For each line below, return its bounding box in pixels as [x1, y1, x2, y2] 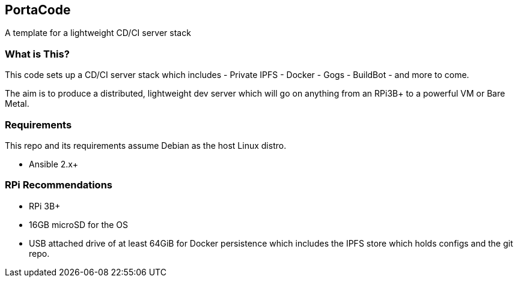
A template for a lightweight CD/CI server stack [5, 28, 191, 38]
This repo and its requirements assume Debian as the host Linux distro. [5, 140, 287, 151]
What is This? [5, 47, 70, 60]
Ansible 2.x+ [29, 158, 78, 169]
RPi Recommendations [5, 179, 113, 191]
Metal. [5, 98, 29, 109]
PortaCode [5, 2, 71, 17]
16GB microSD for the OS [29, 219, 129, 230]
